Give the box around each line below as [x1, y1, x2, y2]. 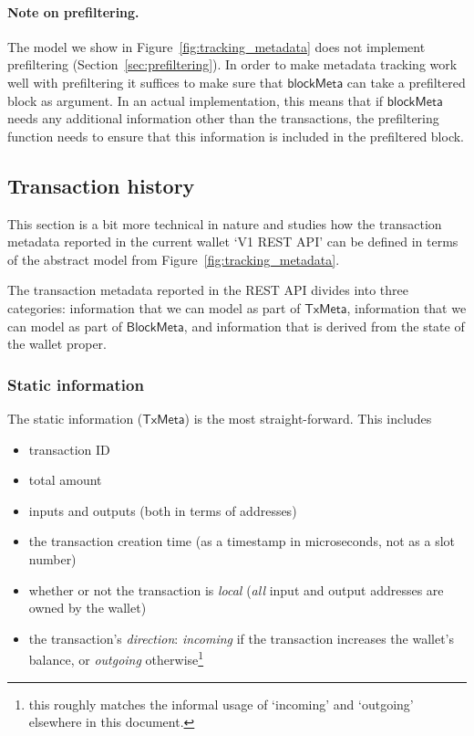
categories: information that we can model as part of [7, 298, 301, 317]
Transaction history [7, 171, 195, 199]
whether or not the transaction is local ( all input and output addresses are [28, 580, 444, 599]
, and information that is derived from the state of [183, 316, 465, 335]
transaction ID [28, 439, 110, 458]
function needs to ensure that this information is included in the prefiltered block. [7, 126, 465, 145]
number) [28, 549, 77, 568]
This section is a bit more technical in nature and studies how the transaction [7, 214, 442, 233]
